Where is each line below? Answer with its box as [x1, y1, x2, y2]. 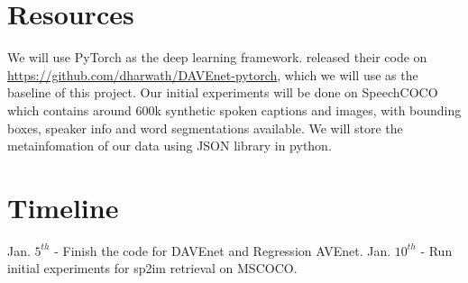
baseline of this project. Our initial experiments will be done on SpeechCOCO [7, 83, 438, 102]
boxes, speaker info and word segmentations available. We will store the [7, 118, 403, 137]
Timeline [7, 188, 119, 225]
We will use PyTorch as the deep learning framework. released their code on [7, 48, 427, 67]
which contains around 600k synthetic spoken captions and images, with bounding [7, 100, 462, 119]
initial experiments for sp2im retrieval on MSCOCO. [7, 259, 298, 278]
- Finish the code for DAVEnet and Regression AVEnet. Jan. [54, 241, 391, 260]
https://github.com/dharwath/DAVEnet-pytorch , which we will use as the [7, 65, 418, 84]
